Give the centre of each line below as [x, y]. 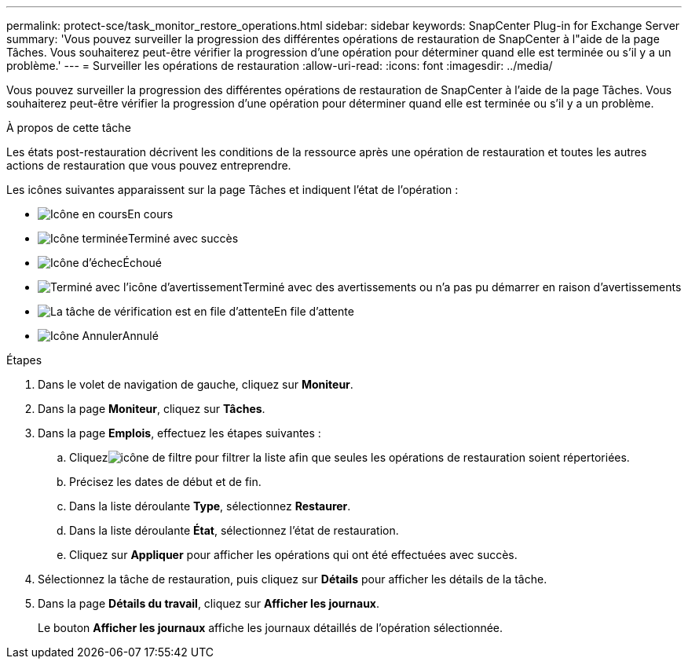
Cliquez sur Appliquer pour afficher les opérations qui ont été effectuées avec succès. [293, 555]
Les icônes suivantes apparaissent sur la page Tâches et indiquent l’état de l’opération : [232, 190]
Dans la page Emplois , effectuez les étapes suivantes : [179, 433]
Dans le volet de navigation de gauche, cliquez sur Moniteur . [196, 384]
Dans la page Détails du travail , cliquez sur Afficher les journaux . [209, 603]
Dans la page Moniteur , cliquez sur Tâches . [152, 409]
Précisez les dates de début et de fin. [165, 482]
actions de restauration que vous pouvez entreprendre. [149, 165]
